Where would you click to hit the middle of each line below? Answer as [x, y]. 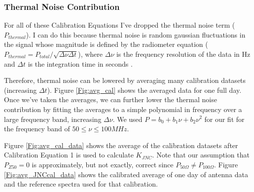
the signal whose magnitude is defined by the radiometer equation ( [106, 44]
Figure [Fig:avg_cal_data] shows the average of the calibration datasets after [121, 145]
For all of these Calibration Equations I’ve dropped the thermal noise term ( [120, 25]
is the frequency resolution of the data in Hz [183, 54]
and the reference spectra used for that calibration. [81, 184]
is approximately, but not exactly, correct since [103, 164]
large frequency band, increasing [53, 119]
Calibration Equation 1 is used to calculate [69, 155]
